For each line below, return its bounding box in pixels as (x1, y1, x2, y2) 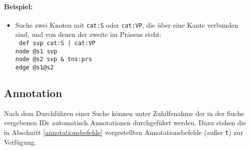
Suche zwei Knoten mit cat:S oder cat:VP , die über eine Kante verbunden (15, 19, 238, 30)
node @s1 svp (15, 48, 57, 55)
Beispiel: (4, 1, 33, 11)
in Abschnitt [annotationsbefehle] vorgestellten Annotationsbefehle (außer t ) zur (4, 127, 243, 137)
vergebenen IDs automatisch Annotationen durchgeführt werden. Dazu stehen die (4, 117, 246, 128)
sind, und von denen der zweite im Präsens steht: (15, 29, 162, 39)
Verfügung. (4, 136, 36, 147)
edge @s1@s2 (15, 64, 54, 71)
